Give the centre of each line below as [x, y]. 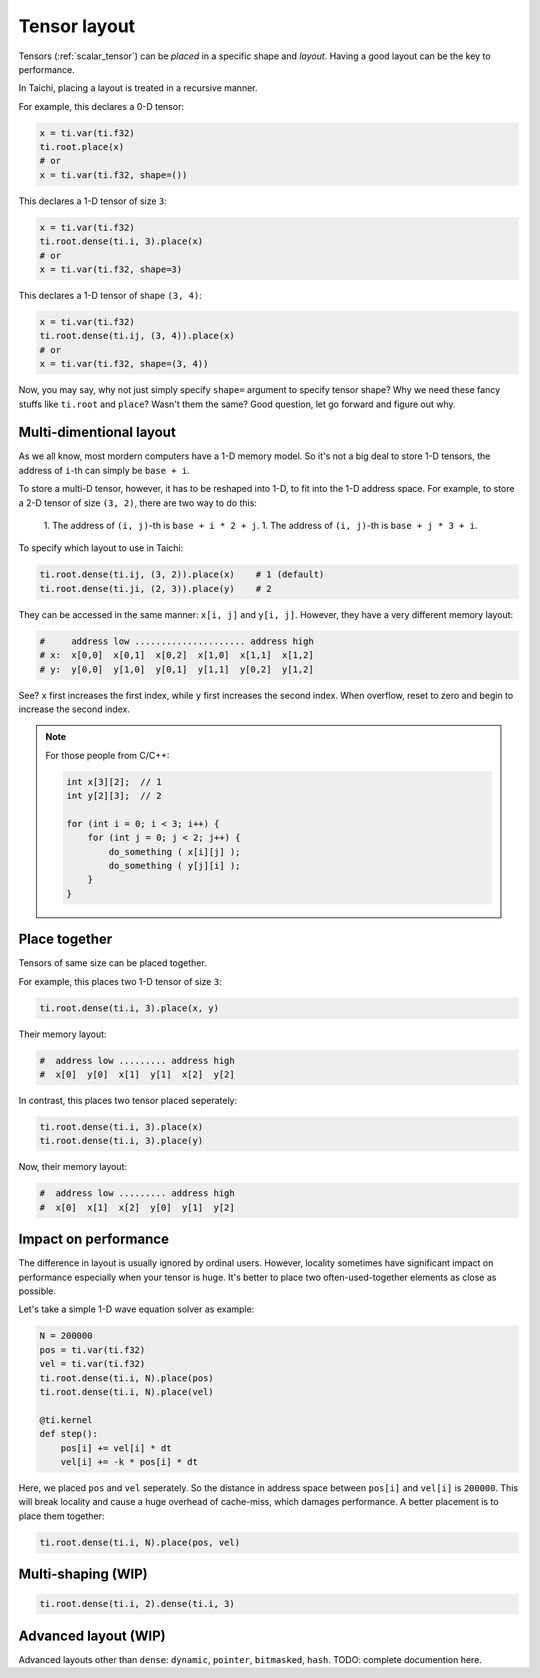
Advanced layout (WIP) [92, 1635]
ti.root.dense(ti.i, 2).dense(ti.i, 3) [137, 1604]
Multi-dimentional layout [97, 432]
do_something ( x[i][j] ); [174, 851]
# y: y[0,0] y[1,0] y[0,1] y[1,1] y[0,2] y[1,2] [176, 669]
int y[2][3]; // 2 [114, 796]
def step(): [69, 1434]
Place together [65, 939]
